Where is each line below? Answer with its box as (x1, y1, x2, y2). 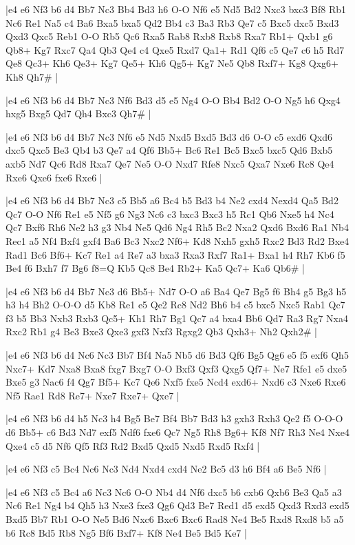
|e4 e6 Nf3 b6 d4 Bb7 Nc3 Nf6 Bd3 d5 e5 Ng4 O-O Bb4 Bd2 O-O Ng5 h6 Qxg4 (6, 92, 341, 107)
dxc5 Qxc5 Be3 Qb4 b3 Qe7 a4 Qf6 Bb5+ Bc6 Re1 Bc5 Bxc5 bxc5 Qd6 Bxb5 (6, 143, 333, 157)
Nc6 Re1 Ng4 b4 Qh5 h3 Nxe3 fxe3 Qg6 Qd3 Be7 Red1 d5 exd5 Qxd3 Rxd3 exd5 (6, 498, 349, 513)
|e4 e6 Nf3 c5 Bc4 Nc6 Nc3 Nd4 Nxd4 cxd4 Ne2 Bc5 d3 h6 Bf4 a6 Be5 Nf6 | (6, 462, 327, 476)
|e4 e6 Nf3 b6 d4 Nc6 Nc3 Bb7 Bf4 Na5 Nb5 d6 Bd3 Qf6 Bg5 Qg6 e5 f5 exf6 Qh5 (6, 348, 349, 362)
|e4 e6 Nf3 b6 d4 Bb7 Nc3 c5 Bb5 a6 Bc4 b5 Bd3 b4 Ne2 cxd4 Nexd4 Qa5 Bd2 (6, 193, 338, 208)
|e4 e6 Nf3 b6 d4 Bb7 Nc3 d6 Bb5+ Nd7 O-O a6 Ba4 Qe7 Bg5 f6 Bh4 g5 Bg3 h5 (6, 284, 347, 298)
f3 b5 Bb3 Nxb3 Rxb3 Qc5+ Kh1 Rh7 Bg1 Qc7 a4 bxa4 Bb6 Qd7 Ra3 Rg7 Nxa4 (6, 310, 348, 325)
